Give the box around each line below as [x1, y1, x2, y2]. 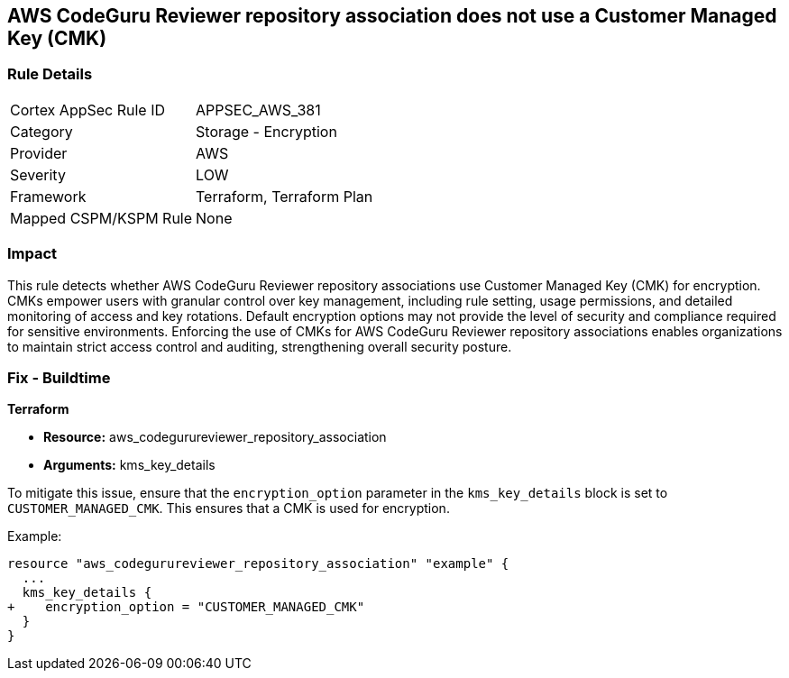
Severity [10, 165, 66, 184]
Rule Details [7, 65, 93, 84]
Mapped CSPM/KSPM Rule [10, 208, 193, 227]
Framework [10, 187, 87, 206]
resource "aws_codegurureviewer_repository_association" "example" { [7, 556, 509, 572]
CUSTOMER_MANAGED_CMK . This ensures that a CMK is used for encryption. [7, 500, 450, 517]
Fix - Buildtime [7, 368, 111, 387]
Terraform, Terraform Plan [196, 187, 373, 206]
